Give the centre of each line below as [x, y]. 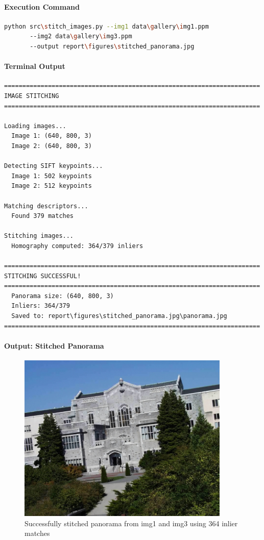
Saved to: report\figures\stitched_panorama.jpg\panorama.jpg [119, 316]
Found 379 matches [43, 216]
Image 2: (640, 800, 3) [52, 146]
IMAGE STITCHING [32, 96]
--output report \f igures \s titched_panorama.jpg [112, 46]
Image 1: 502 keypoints [52, 176]
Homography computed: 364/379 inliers [77, 246]
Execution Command [42, 6]
